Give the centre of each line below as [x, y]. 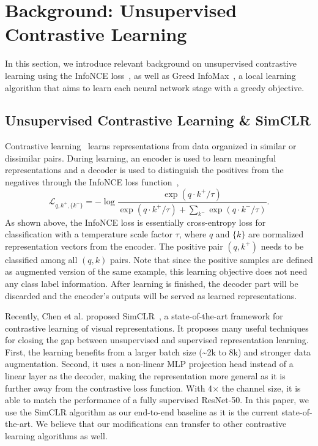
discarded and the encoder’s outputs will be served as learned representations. [151, 295]
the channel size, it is [261, 388]
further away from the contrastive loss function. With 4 [109, 388]
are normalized [276, 234]
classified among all [41, 259]
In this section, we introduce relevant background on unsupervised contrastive [151, 63]
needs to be [282, 246]
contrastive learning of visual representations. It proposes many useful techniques [157, 328]
